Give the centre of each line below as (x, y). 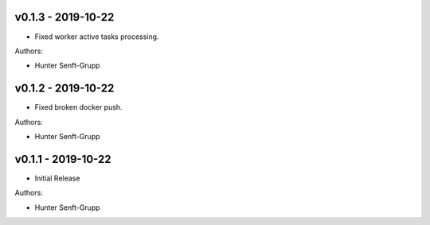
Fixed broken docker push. (78, 107)
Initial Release (57, 178)
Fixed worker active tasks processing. (97, 37)
